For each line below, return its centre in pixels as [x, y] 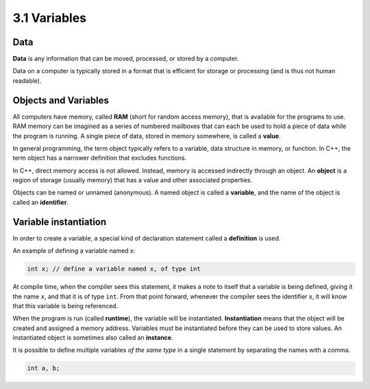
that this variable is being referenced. [65, 305]
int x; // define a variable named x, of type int [114, 269]
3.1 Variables [50, 18]
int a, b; [44, 368]
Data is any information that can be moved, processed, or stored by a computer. [126, 59]
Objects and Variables [61, 100]
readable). [27, 80]
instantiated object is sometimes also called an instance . [93, 338]
